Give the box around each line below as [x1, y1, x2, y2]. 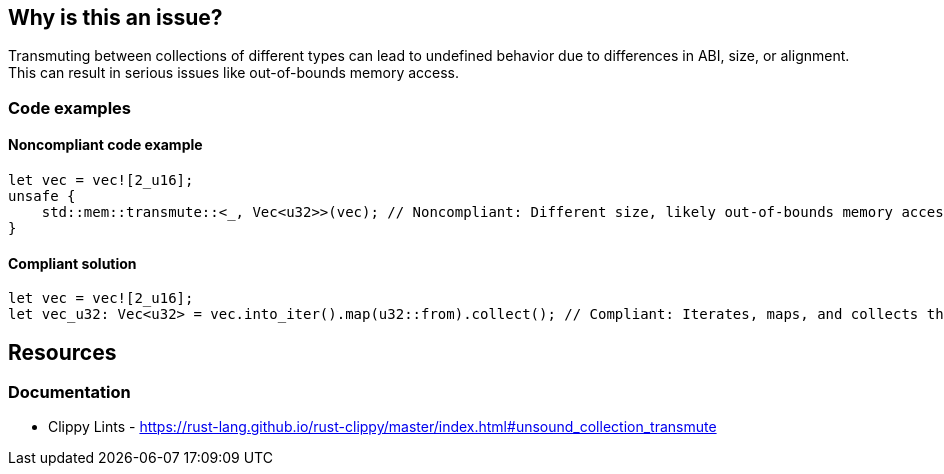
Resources [8, 339, 117, 365]
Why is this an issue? [8, 5, 223, 30]
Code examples [8, 97, 132, 118]
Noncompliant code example [8, 136, 203, 154]
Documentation [8, 382, 131, 403]
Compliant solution [8, 254, 137, 272]
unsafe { [8, 188, 76, 205]
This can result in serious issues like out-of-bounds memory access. [8, 64, 460, 82]
